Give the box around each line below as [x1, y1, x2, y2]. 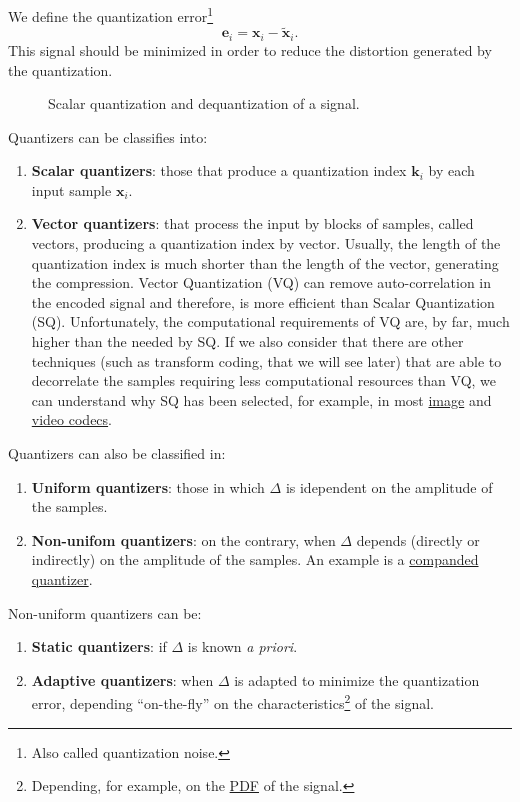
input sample [31, 179, 112, 200]
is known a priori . [187, 636, 298, 657]
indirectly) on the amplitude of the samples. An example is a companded [31, 549, 479, 570]
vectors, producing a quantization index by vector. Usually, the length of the [31, 233, 501, 254]
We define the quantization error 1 [8, 3, 214, 26]
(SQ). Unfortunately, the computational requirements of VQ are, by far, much [31, 311, 510, 332]
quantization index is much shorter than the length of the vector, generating [31, 252, 499, 273]
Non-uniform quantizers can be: [8, 602, 202, 623]
